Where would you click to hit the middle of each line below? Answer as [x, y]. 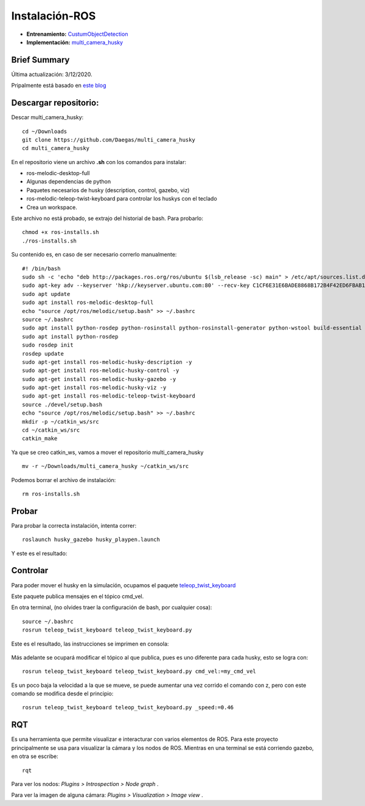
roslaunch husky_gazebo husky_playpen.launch [91, 540]
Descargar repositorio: [55, 103]
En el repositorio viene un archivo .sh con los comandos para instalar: [99, 162]
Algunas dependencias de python [69, 182]
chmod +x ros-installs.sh [61, 232]
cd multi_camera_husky [56, 148]
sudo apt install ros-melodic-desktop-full [88, 303]
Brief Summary [40, 60]
